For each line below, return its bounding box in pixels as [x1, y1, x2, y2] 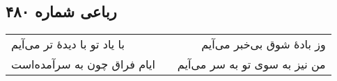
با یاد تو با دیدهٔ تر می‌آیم [11, 36, 125, 53]
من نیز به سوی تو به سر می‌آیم [177, 56, 326, 73]
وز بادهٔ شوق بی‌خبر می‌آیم [201, 36, 326, 53]
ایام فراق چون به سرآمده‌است [11, 56, 155, 73]
